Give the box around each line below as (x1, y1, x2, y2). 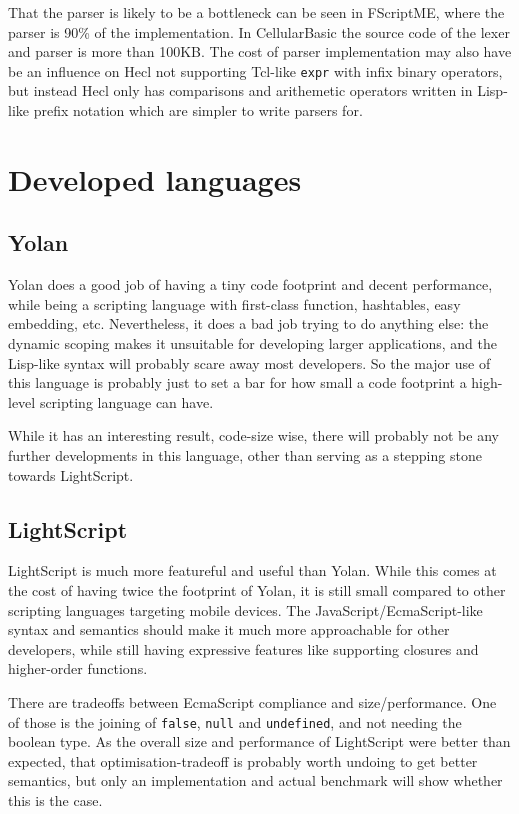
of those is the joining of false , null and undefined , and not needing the (8, 711, 462, 732)
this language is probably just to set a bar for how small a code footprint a (8, 372, 467, 393)
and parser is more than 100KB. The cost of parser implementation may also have (8, 41, 512, 62)
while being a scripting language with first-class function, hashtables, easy (8, 293, 461, 314)
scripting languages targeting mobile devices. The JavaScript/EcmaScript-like (8, 599, 483, 620)
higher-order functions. (8, 658, 148, 679)
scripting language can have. (39, 391, 214, 412)
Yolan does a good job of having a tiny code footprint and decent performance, (8, 274, 493, 295)
